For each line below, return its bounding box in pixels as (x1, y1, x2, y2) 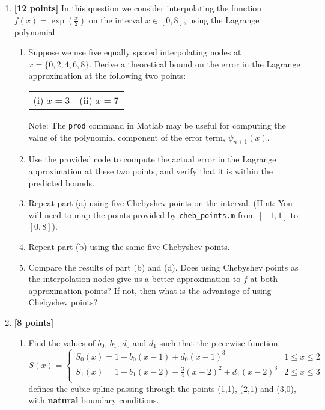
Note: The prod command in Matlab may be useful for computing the (28, 118, 286, 131)
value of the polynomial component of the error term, (28, 130, 225, 143)
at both (250, 272, 278, 285)
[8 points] (14, 316, 54, 329)
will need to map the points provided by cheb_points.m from (28, 208, 255, 221)
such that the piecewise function (159, 336, 278, 349)
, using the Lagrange (183, 13, 260, 26)
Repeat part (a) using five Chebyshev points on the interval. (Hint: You (28, 197, 293, 209)
